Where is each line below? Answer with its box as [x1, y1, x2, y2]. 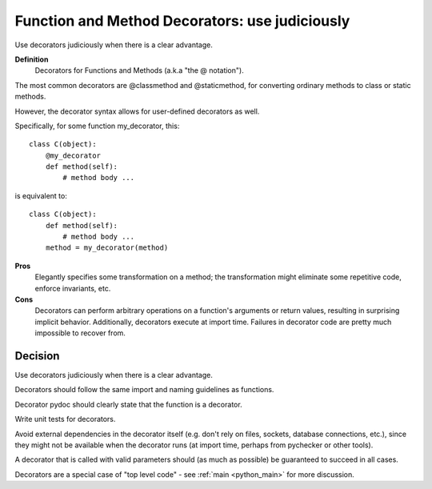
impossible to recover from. [34, 328, 126, 338]
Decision [14, 349, 60, 363]
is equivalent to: [14, 190, 67, 200]
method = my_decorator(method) [45, 243, 169, 252]
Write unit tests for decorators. [14, 415, 116, 424]
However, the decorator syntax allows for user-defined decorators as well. [14, 106, 260, 116]
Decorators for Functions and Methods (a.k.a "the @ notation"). [34, 66, 244, 75]
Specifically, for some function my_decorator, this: [14, 121, 180, 130]
